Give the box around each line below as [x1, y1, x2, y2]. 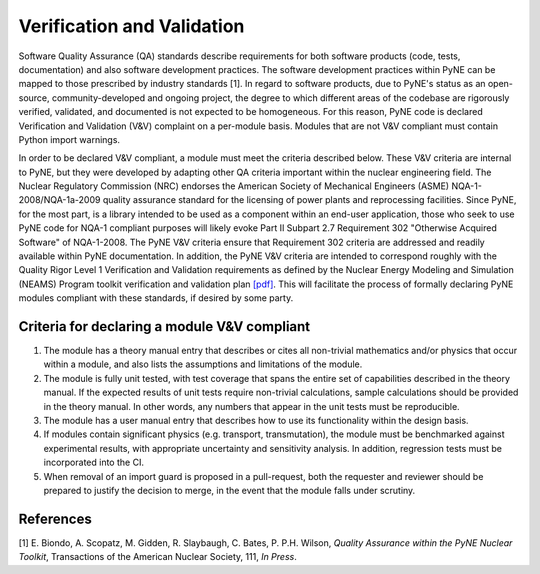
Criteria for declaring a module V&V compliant [18, 318, 311, 335]
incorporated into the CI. [43, 456, 145, 469]
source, [18, 91, 50, 104]
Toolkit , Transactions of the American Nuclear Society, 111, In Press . [18, 551, 297, 563]
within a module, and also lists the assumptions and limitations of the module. [43, 358, 363, 370]
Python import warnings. [18, 133, 120, 145]
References [18, 510, 92, 527]
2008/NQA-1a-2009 [18, 194, 101, 206]
